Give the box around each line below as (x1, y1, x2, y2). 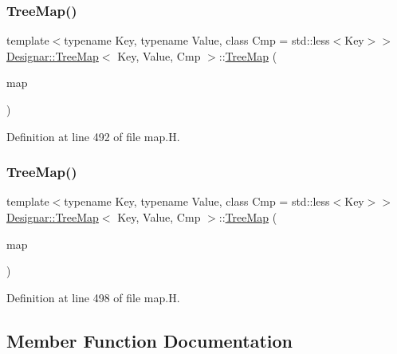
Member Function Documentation (6, 328, 293, 352)
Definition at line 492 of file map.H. (6, 128, 180, 144)
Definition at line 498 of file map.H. (6, 289, 180, 305)
